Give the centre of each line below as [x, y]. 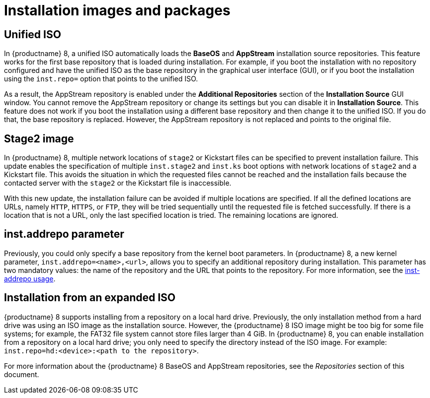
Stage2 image [39, 138]
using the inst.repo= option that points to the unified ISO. [101, 79]
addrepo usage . [30, 278]
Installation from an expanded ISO [90, 298]
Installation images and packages [117, 10]
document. [22, 374]
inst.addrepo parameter [64, 234]
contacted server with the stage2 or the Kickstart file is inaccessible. [118, 183]
